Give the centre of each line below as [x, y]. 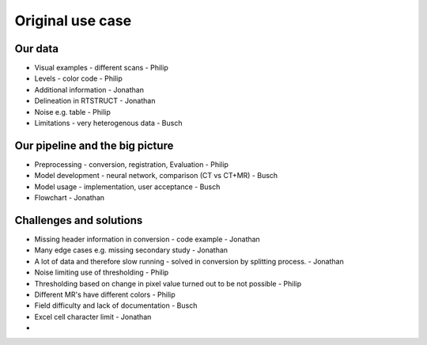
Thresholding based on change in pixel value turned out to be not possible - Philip [168, 283]
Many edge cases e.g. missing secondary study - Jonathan [131, 250]
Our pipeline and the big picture [94, 145]
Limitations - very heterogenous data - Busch [108, 123]
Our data [37, 49]
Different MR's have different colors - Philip [105, 294]
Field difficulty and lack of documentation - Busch [116, 305]
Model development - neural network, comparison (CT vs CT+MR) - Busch [156, 176]
